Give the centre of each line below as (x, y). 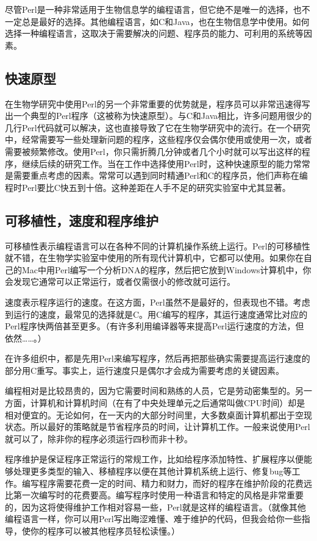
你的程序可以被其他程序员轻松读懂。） (105, 531)
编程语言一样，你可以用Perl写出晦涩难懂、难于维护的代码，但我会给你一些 (153, 519)
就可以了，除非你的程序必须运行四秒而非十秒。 (99, 438)
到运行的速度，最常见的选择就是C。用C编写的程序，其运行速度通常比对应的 (156, 314)
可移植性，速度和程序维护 (82, 220)
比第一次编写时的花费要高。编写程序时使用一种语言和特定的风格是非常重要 (154, 495)
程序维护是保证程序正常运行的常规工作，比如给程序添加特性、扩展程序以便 (154, 459)
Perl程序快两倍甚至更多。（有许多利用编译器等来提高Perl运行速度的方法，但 (155, 326)
